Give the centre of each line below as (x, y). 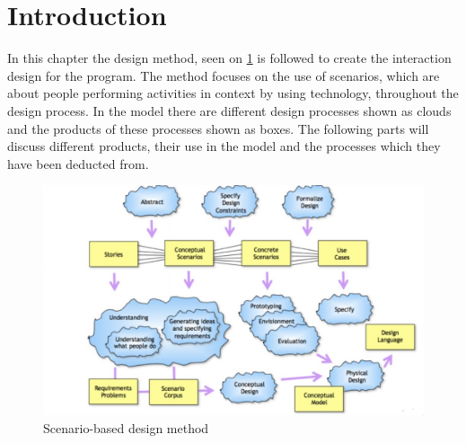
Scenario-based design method (126, 427)
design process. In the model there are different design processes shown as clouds (229, 110)
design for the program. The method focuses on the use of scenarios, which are (224, 75)
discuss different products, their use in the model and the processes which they (224, 146)
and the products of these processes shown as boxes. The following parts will (218, 128)
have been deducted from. (78, 163)
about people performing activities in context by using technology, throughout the (233, 93)
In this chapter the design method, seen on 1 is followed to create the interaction (229, 58)
